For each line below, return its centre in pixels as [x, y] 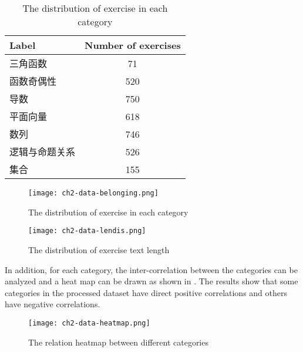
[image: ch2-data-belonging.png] [93, 193]
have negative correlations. [53, 304]
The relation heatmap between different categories [118, 342]
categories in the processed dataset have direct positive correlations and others [146, 292]
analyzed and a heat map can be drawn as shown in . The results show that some [151, 281]
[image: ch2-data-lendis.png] [87, 231]
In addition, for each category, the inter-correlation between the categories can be [151, 269]
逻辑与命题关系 [43, 152]
